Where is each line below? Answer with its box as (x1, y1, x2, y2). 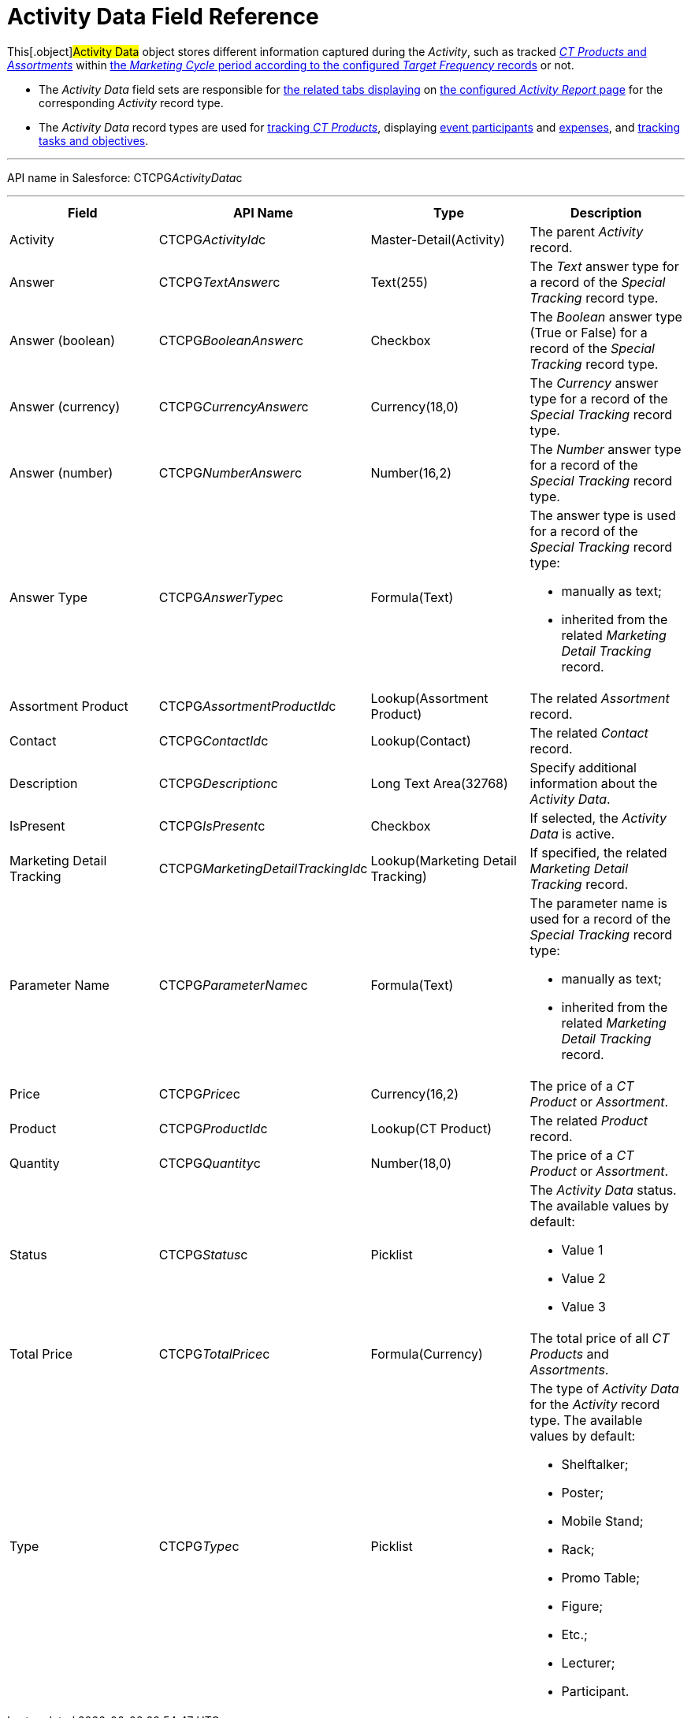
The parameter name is (529, 894, 667, 911)
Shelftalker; (561, 1456, 629, 1472)
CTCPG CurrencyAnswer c (158, 398, 309, 415)
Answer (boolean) (9, 332, 116, 348)
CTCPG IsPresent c (158, 817, 266, 834)
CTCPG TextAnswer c (158, 273, 280, 290)
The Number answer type (529, 441, 682, 457)
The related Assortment (529, 690, 670, 706)
